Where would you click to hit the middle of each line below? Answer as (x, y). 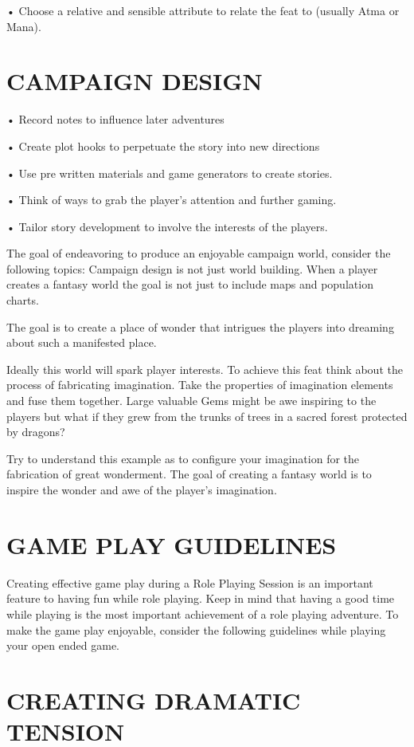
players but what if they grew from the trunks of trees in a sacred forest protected (207, 416)
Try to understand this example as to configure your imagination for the (183, 458)
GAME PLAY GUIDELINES (172, 544)
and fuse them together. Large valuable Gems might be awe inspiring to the (191, 401)
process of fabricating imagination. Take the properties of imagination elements (200, 385)
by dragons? (36, 432)
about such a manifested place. (82, 342)
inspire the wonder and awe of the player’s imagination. (142, 489)
